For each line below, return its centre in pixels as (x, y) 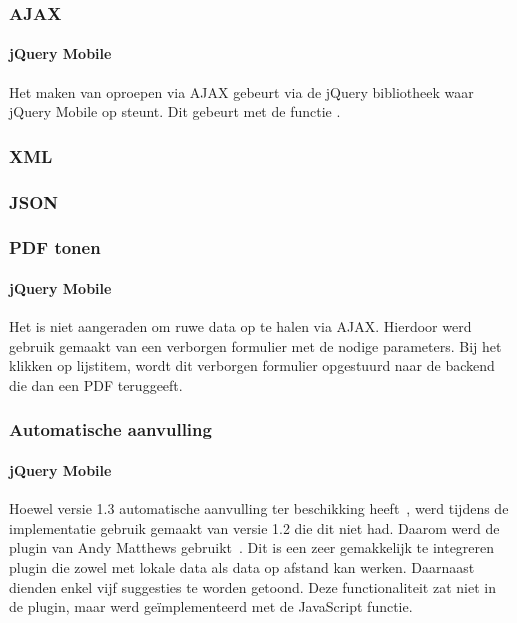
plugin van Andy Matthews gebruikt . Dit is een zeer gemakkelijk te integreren (252, 547)
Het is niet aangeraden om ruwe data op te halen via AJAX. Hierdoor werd (240, 326)
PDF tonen (55, 247)
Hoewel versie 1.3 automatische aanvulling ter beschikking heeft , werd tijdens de (259, 508)
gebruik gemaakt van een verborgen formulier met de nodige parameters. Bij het (255, 345)
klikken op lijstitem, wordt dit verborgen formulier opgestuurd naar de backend (252, 365)
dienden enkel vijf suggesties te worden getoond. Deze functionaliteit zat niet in (252, 586)
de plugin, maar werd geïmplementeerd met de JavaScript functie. (211, 606)
